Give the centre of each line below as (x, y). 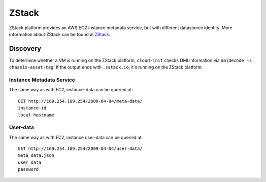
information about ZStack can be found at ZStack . (60, 34)
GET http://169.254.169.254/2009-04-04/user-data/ (80, 149)
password (28, 169)
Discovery (25, 49)
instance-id (32, 108)
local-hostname (36, 115)
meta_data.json (36, 156)
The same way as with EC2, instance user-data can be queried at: (76, 137)
